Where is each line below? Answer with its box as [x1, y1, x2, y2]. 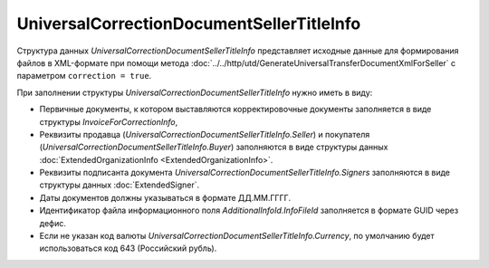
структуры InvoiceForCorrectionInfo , [39, 116, 178, 127]
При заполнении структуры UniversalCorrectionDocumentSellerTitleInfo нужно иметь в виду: [16, 87, 373, 98]
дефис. [39, 217, 67, 228]
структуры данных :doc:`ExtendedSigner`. [39, 179, 200, 190]
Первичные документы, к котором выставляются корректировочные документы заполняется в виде [39, 104, 432, 115]
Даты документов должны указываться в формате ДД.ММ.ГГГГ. [39, 192, 292, 203]
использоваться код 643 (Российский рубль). [39, 243, 217, 254]
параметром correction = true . [16, 71, 152, 81]
